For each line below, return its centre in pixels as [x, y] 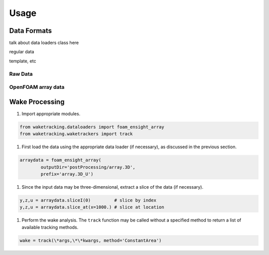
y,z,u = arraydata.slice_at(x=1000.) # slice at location [92, 207]
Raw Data [21, 74]
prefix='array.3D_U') [67, 174]
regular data [22, 52]
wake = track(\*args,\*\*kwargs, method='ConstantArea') [91, 240]
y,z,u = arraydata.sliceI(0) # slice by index [88, 200]
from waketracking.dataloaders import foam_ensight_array [92, 127]
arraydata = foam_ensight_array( [61, 160]
